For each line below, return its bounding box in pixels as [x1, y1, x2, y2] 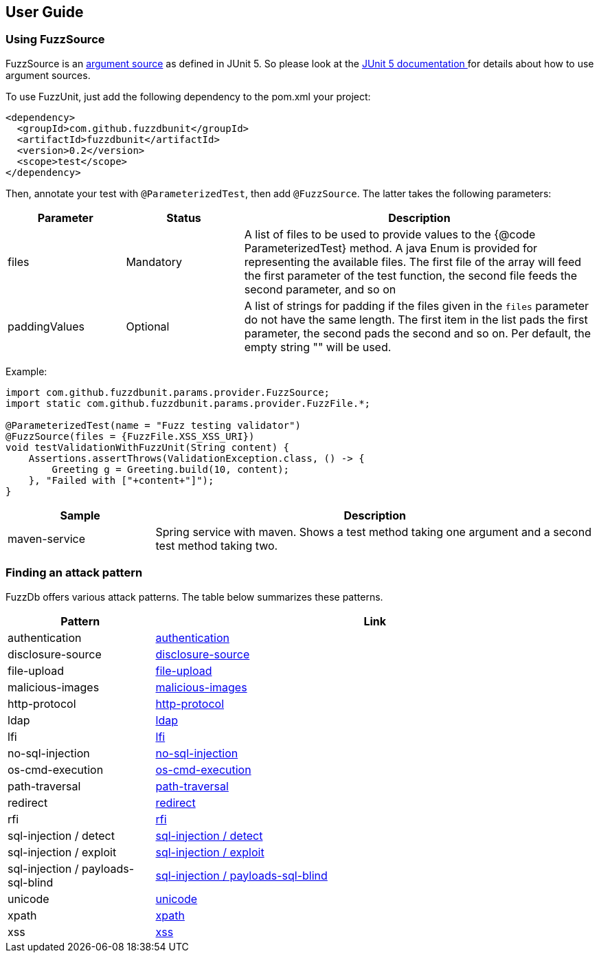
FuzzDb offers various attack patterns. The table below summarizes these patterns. [5, 590, 383, 603]
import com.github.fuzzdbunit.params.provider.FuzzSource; [5, 386, 330, 398]
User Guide [5, 3, 84, 21]
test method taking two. [155, 538, 278, 553]
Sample [60, 508, 100, 522]
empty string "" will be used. [244, 339, 392, 354]
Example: [5, 365, 47, 377]
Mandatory [126, 254, 182, 269]
